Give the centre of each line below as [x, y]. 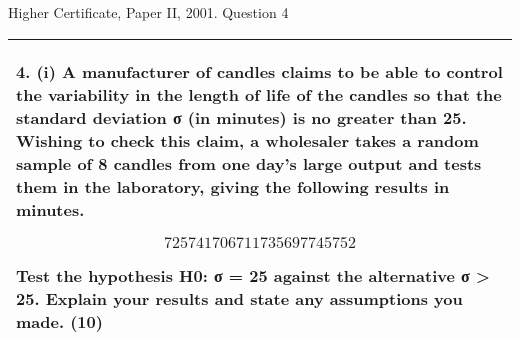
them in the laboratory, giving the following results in [233, 186]
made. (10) [59, 321]
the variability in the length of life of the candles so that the [259, 94]
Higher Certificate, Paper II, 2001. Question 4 [148, 12]
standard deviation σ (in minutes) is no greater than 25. [241, 117]
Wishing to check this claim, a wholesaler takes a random [247, 140]
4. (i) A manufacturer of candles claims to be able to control [259, 71]
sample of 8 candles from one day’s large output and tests [249, 163]
